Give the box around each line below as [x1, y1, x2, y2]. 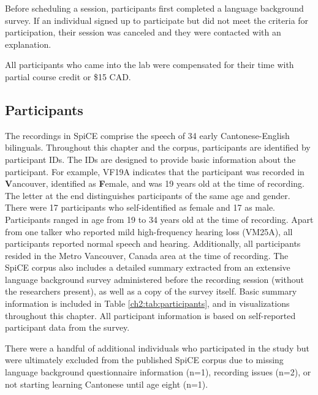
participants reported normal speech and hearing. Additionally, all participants [5, 237, 301, 250]
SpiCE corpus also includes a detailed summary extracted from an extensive [5, 261, 290, 274]
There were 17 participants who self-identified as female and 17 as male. [5, 201, 275, 214]
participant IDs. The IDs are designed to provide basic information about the [5, 152, 296, 165]
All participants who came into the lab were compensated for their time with [5, 58, 294, 71]
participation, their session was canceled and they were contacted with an [5, 26, 281, 39]
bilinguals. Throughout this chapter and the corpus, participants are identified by [5, 141, 311, 154]
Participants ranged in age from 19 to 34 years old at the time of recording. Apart [5, 213, 314, 225]
